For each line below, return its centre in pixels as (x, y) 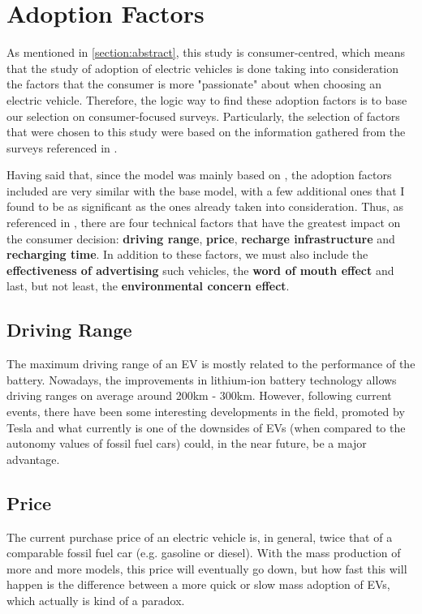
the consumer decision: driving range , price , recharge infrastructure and (201, 238)
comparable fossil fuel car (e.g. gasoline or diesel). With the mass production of (204, 553)
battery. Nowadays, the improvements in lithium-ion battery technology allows (202, 379)
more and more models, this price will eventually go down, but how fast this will (207, 568)
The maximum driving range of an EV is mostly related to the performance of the (211, 364)
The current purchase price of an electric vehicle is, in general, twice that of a (200, 537)
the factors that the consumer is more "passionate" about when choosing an (194, 84)
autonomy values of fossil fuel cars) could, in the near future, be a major (187, 443)
